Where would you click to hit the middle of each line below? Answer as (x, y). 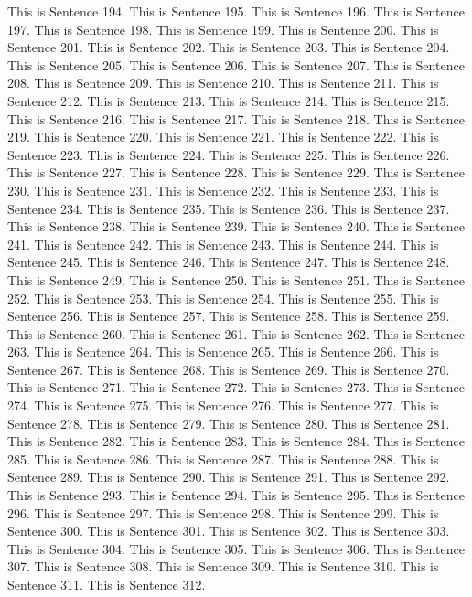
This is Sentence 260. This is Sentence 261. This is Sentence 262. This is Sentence (236, 333)
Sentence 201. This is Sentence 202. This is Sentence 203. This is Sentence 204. (229, 47)
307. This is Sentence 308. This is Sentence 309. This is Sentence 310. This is (223, 566)
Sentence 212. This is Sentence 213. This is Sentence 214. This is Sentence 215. (229, 100)
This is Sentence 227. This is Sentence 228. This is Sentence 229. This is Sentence (236, 172)
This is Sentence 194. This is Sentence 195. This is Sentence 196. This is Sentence (236, 11)
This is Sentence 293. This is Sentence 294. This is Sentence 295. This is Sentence (236, 495)
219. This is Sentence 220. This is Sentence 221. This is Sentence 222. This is (223, 137)
